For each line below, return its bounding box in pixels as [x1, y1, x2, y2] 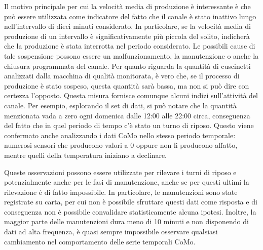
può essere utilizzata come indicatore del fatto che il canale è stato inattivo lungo [4, 11, 256, 21]
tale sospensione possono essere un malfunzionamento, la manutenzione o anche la [4, 50, 259, 61]
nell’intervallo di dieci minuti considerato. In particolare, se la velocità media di [4, 21, 251, 31]
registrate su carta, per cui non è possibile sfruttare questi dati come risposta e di [4, 196, 257, 207]
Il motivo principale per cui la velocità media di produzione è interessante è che [4, 1, 251, 11]
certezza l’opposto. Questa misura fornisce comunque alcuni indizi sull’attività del [4, 90, 258, 101]
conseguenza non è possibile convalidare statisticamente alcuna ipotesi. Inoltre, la [4, 206, 256, 217]
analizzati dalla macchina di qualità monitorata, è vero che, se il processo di [4, 70, 240, 81]
